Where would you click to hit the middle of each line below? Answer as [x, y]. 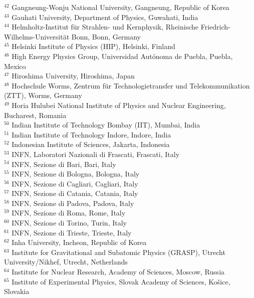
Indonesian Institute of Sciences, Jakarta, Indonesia [91, 144]
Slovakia [17, 291]
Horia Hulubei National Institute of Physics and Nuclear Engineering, [119, 105]
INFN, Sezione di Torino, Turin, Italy [69, 223]
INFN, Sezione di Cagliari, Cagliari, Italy [75, 183]
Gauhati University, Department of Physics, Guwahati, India [105, 17]
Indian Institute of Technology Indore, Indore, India [91, 134]
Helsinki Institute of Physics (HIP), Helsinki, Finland [93, 46]
